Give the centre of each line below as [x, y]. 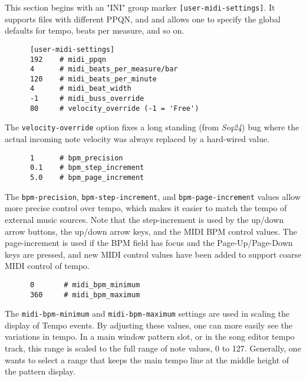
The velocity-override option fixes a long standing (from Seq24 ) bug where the [152, 127]
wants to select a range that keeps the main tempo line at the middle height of [147, 359]
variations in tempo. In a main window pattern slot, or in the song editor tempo [150, 336]
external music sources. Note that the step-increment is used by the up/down [144, 219]
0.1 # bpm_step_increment [87, 168]
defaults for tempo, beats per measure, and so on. [95, 30]
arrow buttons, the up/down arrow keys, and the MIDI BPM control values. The [151, 231]
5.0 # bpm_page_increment [87, 178]
